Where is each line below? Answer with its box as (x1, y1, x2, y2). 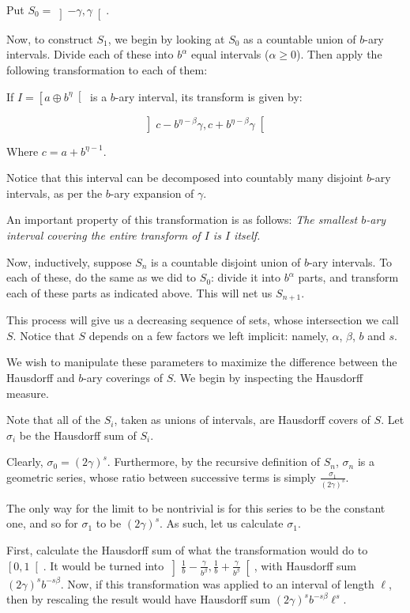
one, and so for (6, 515, 78, 532)
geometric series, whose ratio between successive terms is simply (6, 468, 316, 485)
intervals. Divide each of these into (6, 46, 174, 62)
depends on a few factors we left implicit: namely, (88, 327, 329, 343)
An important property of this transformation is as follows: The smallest (6, 211, 358, 228)
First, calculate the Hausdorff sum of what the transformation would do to (6, 541, 368, 558)
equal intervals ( (190, 46, 269, 62)
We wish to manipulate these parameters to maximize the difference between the (6, 354, 397, 370)
